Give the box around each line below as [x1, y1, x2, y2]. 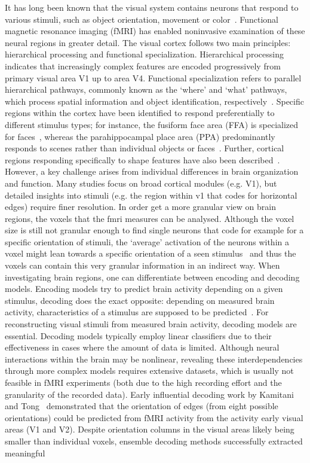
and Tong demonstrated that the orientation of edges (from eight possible [5, 400, 278, 412]
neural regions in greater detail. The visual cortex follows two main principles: [5, 36, 291, 48]
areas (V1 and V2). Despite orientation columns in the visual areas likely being [5, 423, 294, 435]
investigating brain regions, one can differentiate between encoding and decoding [5, 270, 300, 283]
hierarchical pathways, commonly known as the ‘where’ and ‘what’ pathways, [5, 83, 287, 96]
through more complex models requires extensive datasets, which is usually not [5, 364, 294, 377]
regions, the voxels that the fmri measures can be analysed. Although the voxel [5, 212, 294, 224]
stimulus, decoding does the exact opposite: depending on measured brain [5, 294, 275, 306]
